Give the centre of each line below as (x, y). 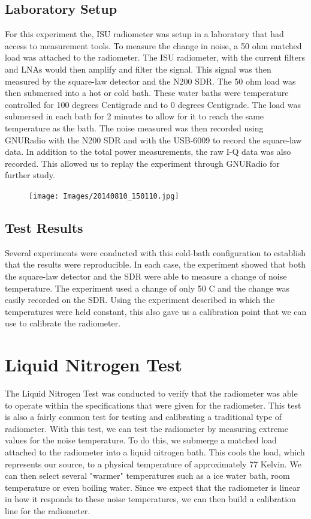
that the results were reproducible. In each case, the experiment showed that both (155, 264)
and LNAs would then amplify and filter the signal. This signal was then (138, 69)
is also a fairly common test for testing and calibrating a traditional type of (144, 417)
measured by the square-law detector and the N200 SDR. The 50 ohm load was (150, 81)
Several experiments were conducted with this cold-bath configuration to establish (155, 252)
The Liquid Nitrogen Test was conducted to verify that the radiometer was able (151, 393)
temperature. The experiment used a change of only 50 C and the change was (147, 288)
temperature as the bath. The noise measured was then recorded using (134, 127)
